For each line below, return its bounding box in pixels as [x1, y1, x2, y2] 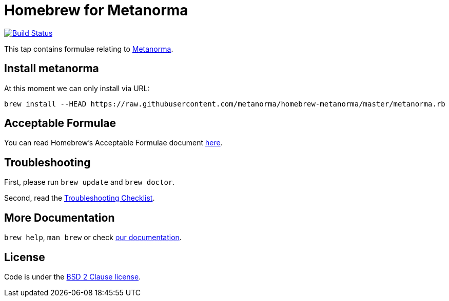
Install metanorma [4, 62, 99, 75]
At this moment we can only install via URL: [4, 83, 150, 93]
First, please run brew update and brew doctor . [4, 178, 175, 187]
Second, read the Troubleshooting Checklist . [4, 193, 155, 203]
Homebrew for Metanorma [4, 2, 188, 19]
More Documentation [4, 211, 115, 224]
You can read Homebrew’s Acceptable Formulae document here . [4, 138, 223, 147]
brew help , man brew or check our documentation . [4, 233, 182, 242]
